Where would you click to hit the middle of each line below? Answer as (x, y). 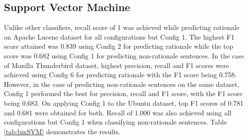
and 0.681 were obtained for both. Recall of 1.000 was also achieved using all (118, 112)
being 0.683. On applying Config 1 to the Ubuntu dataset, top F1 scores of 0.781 (124, 103)
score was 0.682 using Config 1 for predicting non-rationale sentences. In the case (124, 55)
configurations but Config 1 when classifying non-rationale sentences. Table (116, 122)
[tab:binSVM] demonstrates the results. (62, 131)
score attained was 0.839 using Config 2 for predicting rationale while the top (119, 46)
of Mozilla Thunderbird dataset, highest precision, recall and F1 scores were (116, 65)
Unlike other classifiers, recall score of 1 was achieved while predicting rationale (122, 27)
